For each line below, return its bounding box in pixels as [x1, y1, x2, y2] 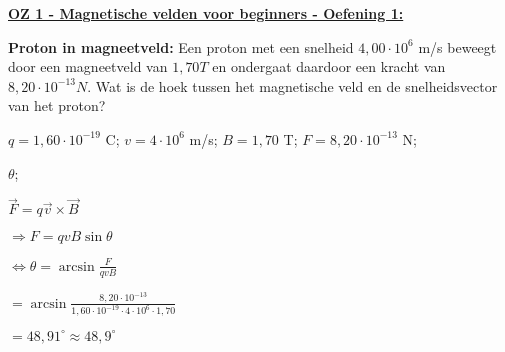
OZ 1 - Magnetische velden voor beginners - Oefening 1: [8, 3, 404, 23]
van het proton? [8, 95, 106, 116]
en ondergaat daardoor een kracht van [212, 56, 446, 77]
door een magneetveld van [8, 56, 168, 77]
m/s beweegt [418, 36, 497, 57]
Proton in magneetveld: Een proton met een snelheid [8, 36, 354, 57]
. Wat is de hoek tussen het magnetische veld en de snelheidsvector [87, 75, 498, 96]
